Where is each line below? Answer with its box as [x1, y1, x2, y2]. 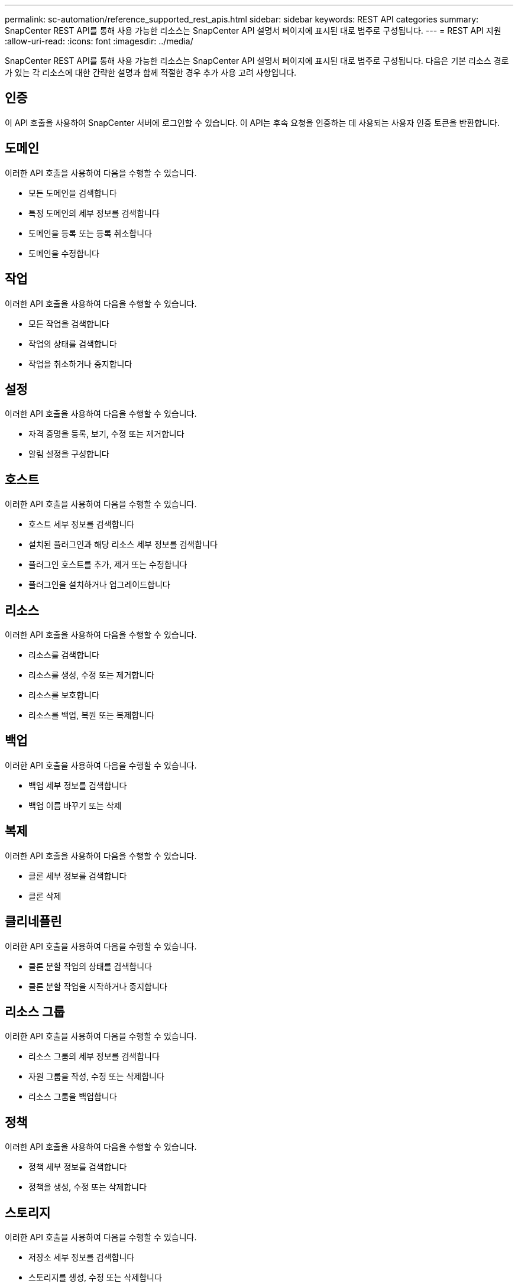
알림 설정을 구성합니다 [28, 449, 109, 459]
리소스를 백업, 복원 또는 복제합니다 [28, 710, 154, 721]
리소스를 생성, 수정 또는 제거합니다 [28, 670, 154, 680]
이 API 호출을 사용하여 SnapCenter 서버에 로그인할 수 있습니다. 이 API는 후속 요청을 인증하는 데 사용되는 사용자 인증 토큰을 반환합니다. [5, 117, 500, 128]
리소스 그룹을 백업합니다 [28, 1091, 117, 1102]
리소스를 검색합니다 [28, 650, 99, 660]
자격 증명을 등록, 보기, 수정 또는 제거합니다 [28, 429, 184, 439]
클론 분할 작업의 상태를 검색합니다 [28, 961, 152, 971]
